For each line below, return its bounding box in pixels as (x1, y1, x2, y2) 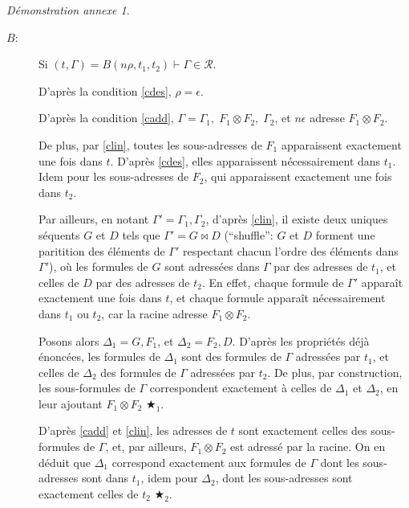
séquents (38, 226, 80, 243)
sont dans (81, 469, 129, 486)
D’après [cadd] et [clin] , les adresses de (38, 422, 228, 439)
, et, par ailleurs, (105, 438, 187, 455)
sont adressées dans (164, 258, 260, 275)
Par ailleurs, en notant (38, 211, 149, 227)
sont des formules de (181, 348, 281, 365)
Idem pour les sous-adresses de (38, 168, 189, 185)
